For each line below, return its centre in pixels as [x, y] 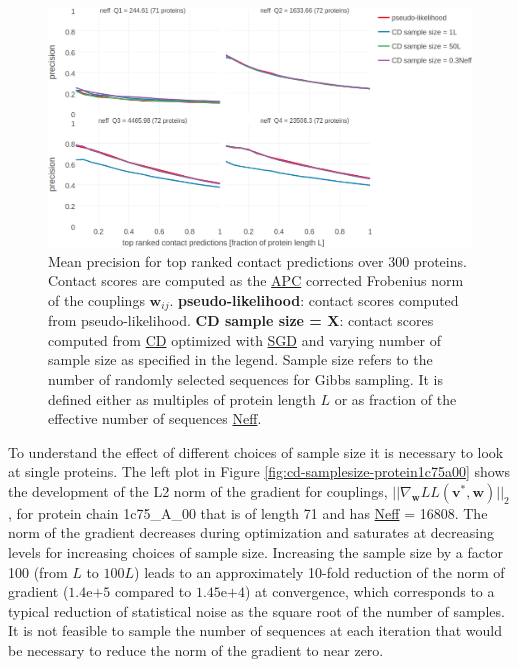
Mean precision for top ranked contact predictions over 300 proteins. [257, 260]
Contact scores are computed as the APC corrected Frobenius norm [256, 280]
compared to [153, 591]
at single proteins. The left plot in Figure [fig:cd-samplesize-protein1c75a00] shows [259, 471]
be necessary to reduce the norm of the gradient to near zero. [196, 650]
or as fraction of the [395, 398]
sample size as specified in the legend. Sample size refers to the [240, 359]
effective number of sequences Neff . [155, 418]
